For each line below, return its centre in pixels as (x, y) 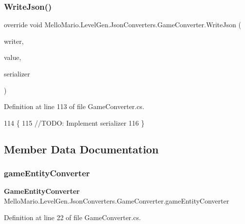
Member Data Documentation (81, 149)
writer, (14, 41)
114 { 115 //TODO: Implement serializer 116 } (74, 122)
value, (13, 57)
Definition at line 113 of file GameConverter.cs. (74, 106)
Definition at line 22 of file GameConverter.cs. (72, 217)
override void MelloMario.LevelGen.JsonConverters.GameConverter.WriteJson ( (122, 25)
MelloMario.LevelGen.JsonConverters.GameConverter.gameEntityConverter (117, 200)
